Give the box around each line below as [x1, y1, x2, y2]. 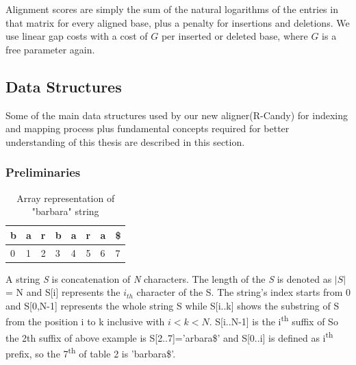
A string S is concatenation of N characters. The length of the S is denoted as [5, 271, 332, 286]
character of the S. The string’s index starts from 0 [136, 285, 351, 299]
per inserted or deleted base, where [161, 29, 308, 43]
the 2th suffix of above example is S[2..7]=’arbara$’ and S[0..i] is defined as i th [5, 328, 333, 344]
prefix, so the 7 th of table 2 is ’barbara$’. [5, 344, 176, 360]
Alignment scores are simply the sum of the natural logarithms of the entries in [5, 2, 338, 16]
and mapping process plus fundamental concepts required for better [5, 121, 290, 136]
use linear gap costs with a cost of [5, 29, 148, 43]
